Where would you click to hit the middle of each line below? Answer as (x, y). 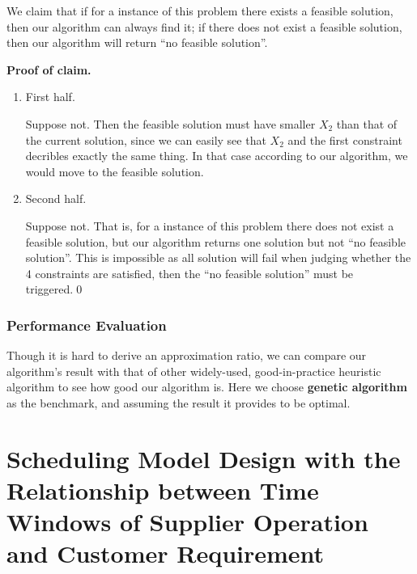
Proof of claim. (49, 69)
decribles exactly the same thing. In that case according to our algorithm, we (217, 156)
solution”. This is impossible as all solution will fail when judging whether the (218, 257)
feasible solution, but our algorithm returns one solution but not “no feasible (216, 241)
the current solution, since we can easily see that (146, 139)
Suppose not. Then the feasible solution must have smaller (170, 123)
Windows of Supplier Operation (187, 522)
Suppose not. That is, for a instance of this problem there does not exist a (210, 225)
